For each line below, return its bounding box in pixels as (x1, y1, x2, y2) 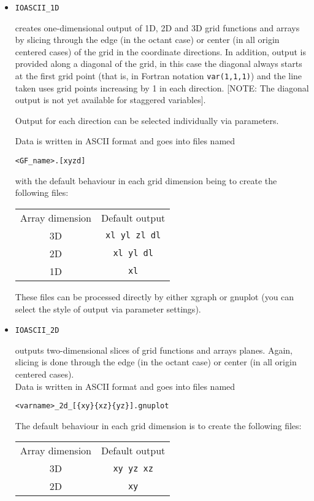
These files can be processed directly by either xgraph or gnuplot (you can (15, 290, 294, 303)
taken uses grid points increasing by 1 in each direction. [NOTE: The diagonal (15, 81, 309, 94)
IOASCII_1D (15, 4, 59, 12)
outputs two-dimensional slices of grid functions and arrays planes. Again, (15, 343, 293, 356)
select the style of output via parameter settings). (15, 302, 201, 315)
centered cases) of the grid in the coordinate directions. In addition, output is (15, 45, 306, 58)
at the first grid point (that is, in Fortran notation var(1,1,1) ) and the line (15, 69, 302, 82)
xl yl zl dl (105, 230, 161, 241)
